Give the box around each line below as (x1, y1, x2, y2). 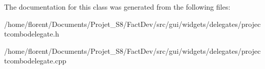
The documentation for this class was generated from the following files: (4, 2, 231, 12)
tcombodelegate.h (4, 28, 59, 39)
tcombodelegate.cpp (4, 55, 66, 66)
